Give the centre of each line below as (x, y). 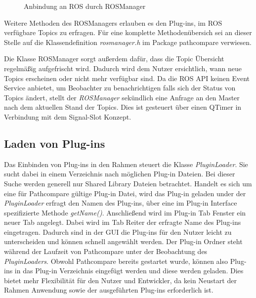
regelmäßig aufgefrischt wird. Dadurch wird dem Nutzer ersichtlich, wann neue (123, 68)
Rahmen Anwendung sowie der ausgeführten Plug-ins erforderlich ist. (109, 290)
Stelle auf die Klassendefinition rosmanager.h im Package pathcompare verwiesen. (128, 42)
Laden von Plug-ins (55, 143)
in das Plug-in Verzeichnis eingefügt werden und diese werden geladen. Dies (129, 271)
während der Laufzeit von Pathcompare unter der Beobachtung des (106, 251)
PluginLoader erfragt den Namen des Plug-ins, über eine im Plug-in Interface (121, 203)
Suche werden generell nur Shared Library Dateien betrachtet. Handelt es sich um (128, 183)
